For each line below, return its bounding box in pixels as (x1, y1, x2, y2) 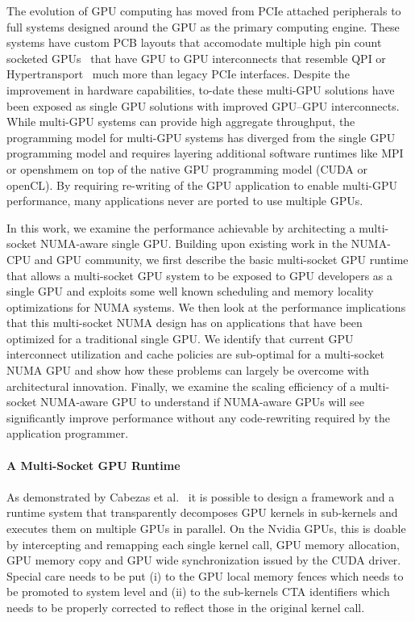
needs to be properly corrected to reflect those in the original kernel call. (6, 598, 365, 615)
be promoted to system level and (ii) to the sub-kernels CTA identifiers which (6, 583, 390, 600)
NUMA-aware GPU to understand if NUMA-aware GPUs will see (40, 393, 364, 410)
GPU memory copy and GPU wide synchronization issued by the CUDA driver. (6, 552, 401, 569)
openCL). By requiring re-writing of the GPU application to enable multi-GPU (6, 176, 397, 193)
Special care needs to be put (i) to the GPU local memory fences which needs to (6, 567, 404, 584)
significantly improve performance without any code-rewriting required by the (6, 409, 390, 426)
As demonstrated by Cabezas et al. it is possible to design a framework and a (6, 488, 395, 505)
